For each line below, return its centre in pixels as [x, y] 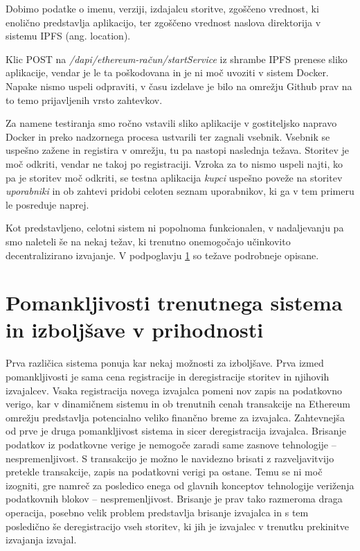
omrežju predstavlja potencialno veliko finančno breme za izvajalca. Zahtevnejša [175, 417]
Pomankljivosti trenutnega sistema [174, 303]
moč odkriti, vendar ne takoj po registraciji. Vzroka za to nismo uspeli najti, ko [174, 163]
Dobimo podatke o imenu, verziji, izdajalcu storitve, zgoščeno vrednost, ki [162, 8]
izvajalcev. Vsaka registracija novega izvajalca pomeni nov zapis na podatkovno [174, 390]
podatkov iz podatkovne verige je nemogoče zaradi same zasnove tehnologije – [171, 444]
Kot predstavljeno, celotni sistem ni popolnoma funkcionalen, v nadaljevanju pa [175, 228]
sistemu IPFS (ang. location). [68, 36]
